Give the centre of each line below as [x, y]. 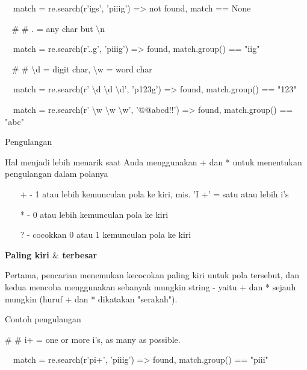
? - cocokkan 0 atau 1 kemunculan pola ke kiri [106, 234]
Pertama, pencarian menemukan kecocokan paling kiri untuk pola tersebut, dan [152, 275]
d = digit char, [63, 69]
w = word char [125, 69]
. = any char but [62, 28]
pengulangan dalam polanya [57, 174]
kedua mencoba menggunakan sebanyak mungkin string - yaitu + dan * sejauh [150, 286]
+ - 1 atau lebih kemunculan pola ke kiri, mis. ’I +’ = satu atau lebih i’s [154, 193]
